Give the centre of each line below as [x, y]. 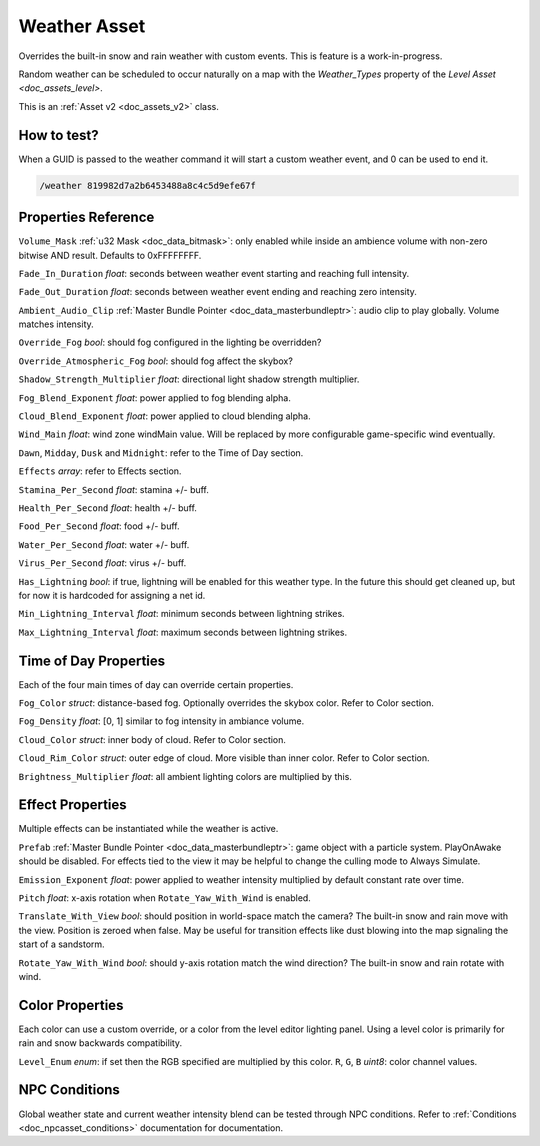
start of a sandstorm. [61, 944]
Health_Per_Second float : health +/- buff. [107, 507]
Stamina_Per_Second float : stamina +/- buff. [114, 489]
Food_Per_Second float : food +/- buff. [99, 526]
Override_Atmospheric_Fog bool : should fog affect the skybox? [156, 361]
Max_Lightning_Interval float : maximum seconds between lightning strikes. [183, 632]
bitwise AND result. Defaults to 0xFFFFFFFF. [110, 255]
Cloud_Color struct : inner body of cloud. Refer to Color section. [152, 739]
